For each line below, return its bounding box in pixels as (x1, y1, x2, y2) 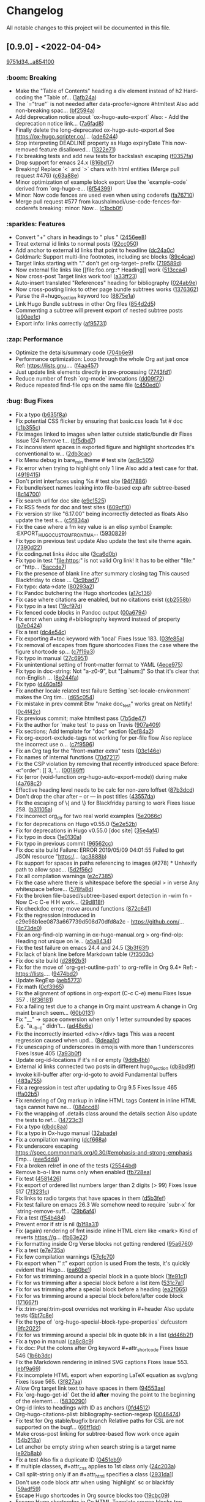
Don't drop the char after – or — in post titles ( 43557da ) (15, 793, 156, 800)
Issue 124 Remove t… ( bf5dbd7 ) (15, 436, 96, 444)
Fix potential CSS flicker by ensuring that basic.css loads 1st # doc (15, 417, 184, 425)
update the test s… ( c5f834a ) (15, 516, 90, 524)
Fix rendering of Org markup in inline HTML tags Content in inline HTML (15, 1096, 197, 1104)
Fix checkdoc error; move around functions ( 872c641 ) (15, 905, 152, 912)
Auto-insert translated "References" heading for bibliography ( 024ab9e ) (15, 279, 198, 287)
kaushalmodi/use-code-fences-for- (92, 198, 182, 205)
